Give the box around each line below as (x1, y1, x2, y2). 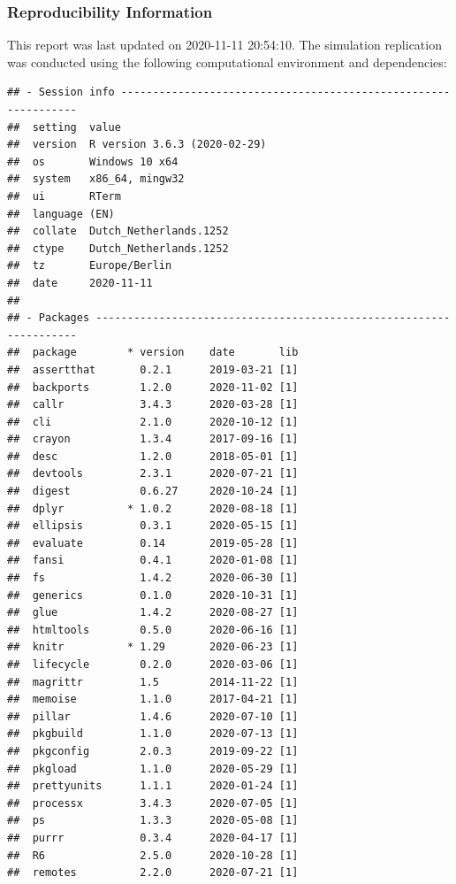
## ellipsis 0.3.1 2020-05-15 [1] (7, 519, 299, 533)
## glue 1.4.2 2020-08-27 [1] (7, 606, 299, 619)
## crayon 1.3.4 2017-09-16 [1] (7, 433, 299, 446)
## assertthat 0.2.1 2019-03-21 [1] (7, 363, 299, 376)
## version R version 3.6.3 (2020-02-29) (7, 138, 267, 151)
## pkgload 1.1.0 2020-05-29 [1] (7, 762, 299, 775)
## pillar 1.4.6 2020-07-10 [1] (7, 710, 299, 723)
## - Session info (7, 86, 115, 99)
